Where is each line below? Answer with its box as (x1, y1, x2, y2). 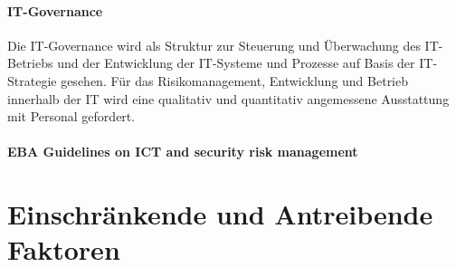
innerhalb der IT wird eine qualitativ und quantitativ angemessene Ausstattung (7, 89, 450, 108)
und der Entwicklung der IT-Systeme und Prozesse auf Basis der (57, 53, 415, 72)
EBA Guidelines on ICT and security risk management (7, 142, 358, 161)
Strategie (7, 71, 57, 90)
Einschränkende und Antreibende (7, 195, 433, 233)
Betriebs (7, 53, 53, 72)
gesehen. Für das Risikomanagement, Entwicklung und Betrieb (61, 71, 409, 90)
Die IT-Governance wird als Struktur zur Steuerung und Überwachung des (7, 35, 421, 54)
